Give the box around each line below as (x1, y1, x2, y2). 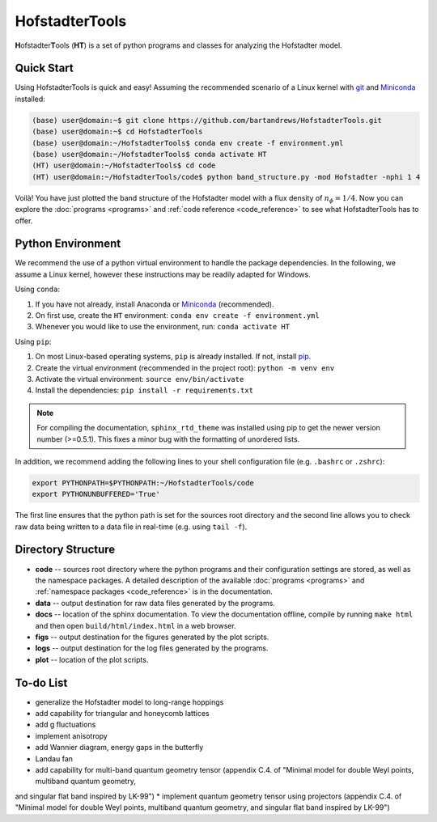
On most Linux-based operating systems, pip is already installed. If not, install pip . (35, 352, 312, 362)
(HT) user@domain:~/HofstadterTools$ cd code (32, 161, 216, 170)
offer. (15, 215, 33, 226)
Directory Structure (15, 543, 116, 557)
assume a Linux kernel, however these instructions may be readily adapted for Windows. (15, 269, 311, 279)
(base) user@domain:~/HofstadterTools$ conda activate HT (32, 150, 267, 159)
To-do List (15, 676, 68, 689)
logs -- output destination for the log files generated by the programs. (35, 643, 269, 653)
